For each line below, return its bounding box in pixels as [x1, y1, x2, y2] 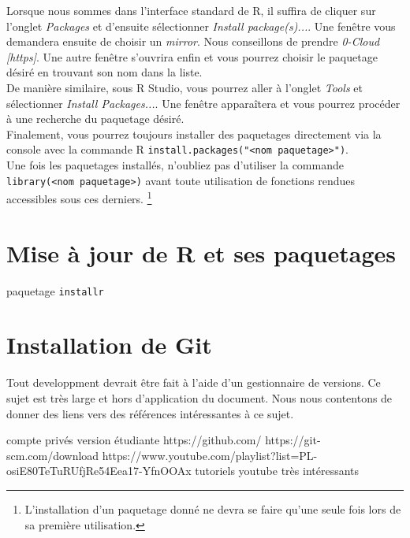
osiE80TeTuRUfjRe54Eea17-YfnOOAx [6, 462, 192, 479]
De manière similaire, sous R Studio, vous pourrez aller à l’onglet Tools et [6, 79, 363, 95]
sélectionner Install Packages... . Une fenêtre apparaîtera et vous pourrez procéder [6, 95, 401, 111]
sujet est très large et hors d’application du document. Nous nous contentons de [6, 390, 393, 406]
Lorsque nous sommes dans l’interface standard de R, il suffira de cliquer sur [6, 2, 376, 18]
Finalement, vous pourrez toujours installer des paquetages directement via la [6, 125, 382, 142]
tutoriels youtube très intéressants [195, 462, 360, 479]
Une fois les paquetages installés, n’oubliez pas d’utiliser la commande [6, 157, 344, 173]
